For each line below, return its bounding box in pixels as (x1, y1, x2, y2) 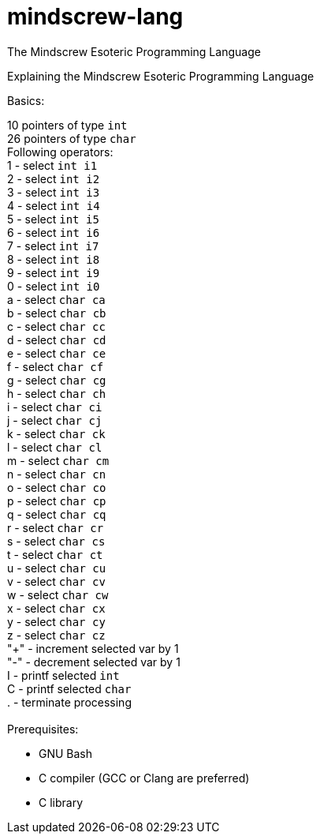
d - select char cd (7, 332, 106, 347)
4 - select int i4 (7, 198, 100, 212)
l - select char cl (7, 440, 102, 454)
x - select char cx (7, 601, 106, 615)
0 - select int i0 (7, 279, 100, 293)
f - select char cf (7, 359, 104, 373)
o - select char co (7, 480, 106, 494)
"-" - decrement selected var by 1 (7, 654, 180, 669)
